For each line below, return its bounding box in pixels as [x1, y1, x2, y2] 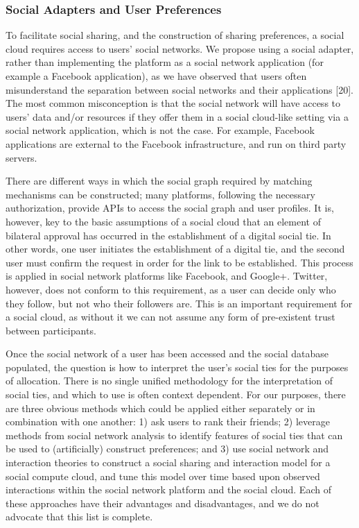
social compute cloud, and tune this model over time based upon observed [6, 468, 320, 483]
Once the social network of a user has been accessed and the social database [6, 346, 329, 361]
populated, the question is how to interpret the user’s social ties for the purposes [6, 359, 349, 374]
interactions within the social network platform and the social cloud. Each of [6, 482, 331, 497]
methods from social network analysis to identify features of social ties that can [6, 427, 343, 442]
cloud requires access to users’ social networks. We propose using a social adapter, [6, 41, 354, 56]
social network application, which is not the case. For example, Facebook [6, 123, 315, 137]
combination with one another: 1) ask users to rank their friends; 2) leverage [6, 414, 330, 429]
